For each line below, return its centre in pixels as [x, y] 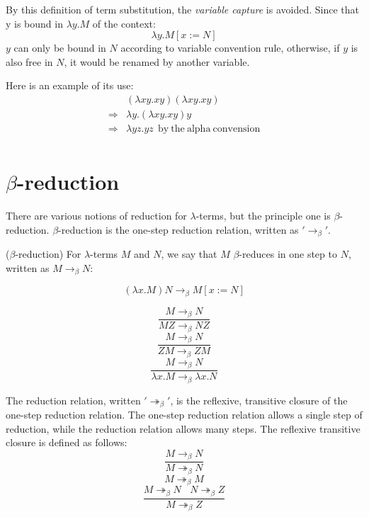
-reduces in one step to [288, 254]
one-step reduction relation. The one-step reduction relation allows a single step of [184, 415]
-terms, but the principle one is [263, 216]
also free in [29, 61]
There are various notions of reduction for [96, 216]
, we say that [189, 254]
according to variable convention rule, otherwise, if [230, 48]
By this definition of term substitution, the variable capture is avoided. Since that [182, 9]
